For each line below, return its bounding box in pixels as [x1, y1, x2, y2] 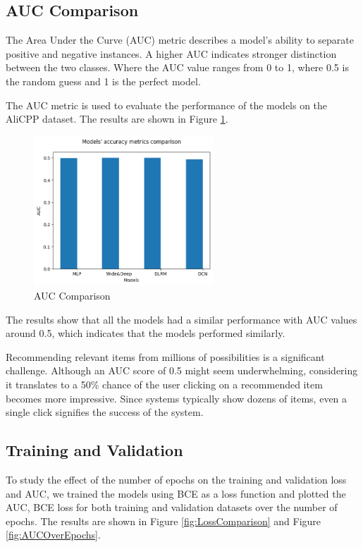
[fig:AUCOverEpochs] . [6, 527, 101, 542]
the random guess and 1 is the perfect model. [6, 73, 201, 88]
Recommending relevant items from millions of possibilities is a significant [6, 349, 325, 364]
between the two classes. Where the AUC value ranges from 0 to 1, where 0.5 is [6, 60, 349, 75]
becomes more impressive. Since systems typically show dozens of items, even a [6, 391, 347, 405]
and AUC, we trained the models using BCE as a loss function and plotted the [6, 486, 346, 500]
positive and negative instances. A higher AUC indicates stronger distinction [6, 46, 337, 61]
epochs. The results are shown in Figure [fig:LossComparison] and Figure [6, 513, 321, 528]
